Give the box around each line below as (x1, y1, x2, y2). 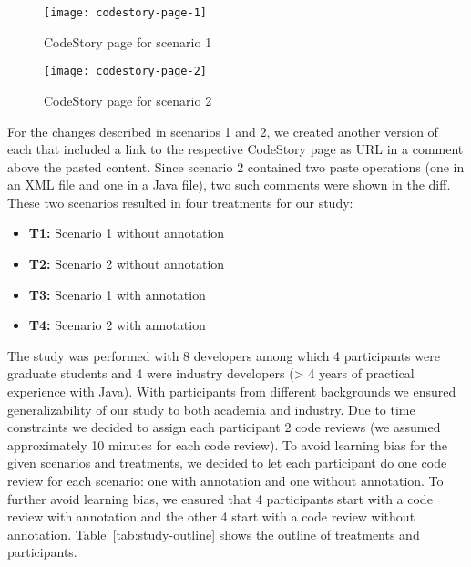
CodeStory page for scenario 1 (44, 32, 212, 51)
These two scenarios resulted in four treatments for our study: (7, 192, 353, 211)
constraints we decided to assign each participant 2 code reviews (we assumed (7, 418, 441, 437)
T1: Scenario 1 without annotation (28, 223, 225, 242)
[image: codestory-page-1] (44, 6, 207, 19)
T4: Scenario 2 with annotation (28, 315, 206, 335)
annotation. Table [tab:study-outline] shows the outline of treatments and (7, 524, 420, 543)
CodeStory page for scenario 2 (44, 90, 212, 109)
